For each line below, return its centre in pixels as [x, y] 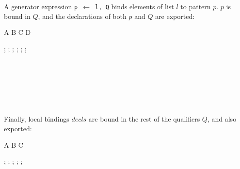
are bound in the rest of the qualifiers [144, 119]
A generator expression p [41, 6]
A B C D [17, 32]
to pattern [196, 6]
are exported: [175, 16]
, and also [222, 119]
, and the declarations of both [82, 16]
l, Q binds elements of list [135, 6]
